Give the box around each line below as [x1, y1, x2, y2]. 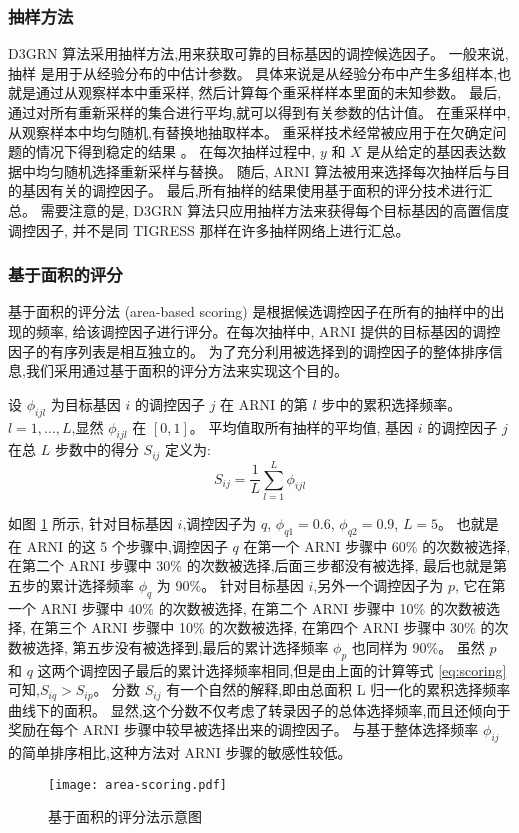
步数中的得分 [54, 439, 139, 460]
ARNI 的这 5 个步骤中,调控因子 [26, 535, 228, 556]
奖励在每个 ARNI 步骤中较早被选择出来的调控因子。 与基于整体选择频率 [8, 719, 479, 740]
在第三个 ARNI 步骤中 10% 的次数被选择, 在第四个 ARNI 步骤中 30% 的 [30, 617, 495, 638]
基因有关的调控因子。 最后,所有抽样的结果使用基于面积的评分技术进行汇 [21, 180, 493, 201]
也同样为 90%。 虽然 [351, 636, 485, 657]
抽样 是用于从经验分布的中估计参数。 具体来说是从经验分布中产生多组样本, [8, 62, 498, 83]
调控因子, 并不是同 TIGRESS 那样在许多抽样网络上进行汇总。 [8, 219, 410, 240]
